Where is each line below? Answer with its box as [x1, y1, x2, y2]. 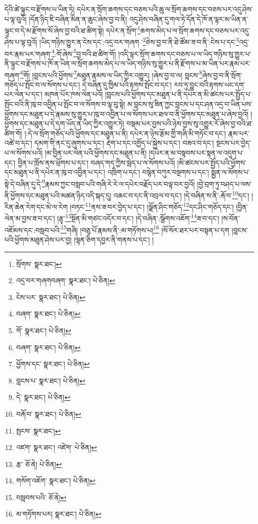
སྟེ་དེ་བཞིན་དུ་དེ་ [4, 178, 42, 189]
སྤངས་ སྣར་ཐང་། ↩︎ [16, 425, 61, 436]
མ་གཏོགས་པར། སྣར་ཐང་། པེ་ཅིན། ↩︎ [16, 509, 102, 519]
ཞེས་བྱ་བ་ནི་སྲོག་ [202, 70, 242, 80]
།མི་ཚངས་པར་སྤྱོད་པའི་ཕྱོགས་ [177, 157, 247, 167]
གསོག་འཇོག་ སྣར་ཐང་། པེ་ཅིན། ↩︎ [16, 475, 96, 486]
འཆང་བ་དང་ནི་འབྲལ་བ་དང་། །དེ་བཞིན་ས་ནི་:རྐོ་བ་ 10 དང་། [113, 188, 250, 200]
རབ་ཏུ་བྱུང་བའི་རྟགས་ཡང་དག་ [174, 79, 246, 89]
